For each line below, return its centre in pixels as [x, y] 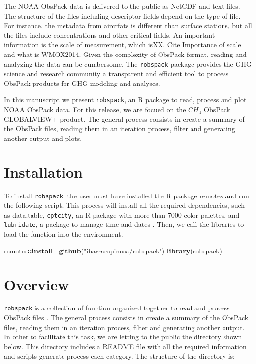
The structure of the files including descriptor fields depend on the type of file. [122, 15]
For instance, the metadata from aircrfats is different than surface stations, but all [128, 25]
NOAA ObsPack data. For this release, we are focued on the [95, 109]
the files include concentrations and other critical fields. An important [110, 35]
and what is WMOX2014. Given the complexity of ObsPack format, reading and [125, 54]
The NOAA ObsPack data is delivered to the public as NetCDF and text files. [122, 6]
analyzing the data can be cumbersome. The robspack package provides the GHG [128, 64]
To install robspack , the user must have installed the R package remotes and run [127, 195]
